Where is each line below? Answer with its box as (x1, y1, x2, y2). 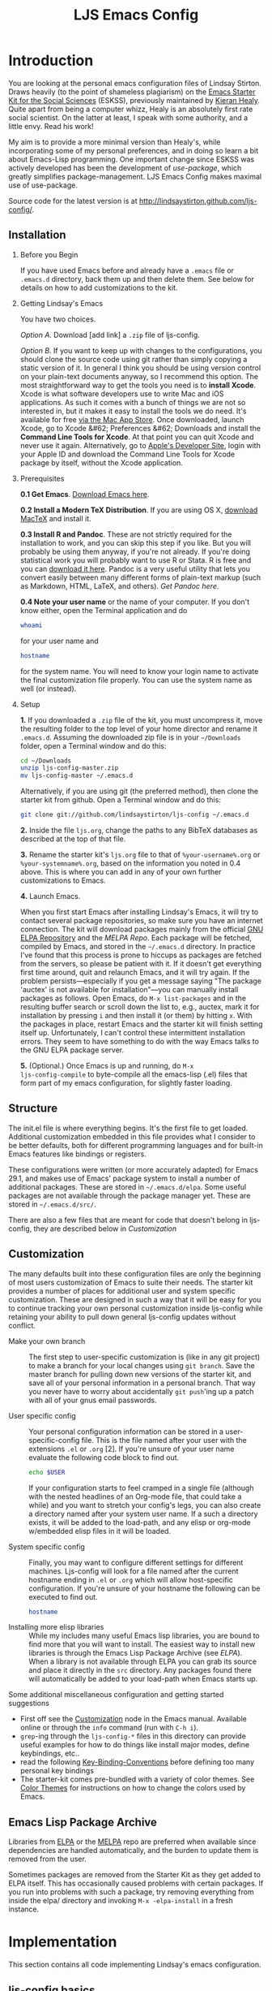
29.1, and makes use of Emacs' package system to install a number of (8, 1173, 240, 1183)
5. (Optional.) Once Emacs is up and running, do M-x (19, 1061, 194, 1070)
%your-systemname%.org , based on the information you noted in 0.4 (19, 858, 241, 868)
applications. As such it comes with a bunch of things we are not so (19, 397, 246, 407)
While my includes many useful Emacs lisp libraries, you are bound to (28, 1630, 261, 1641)
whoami (19, 621, 43, 629)
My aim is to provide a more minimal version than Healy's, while (8, 136, 221, 147)
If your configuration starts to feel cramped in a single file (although (28, 1483, 254, 1492)
